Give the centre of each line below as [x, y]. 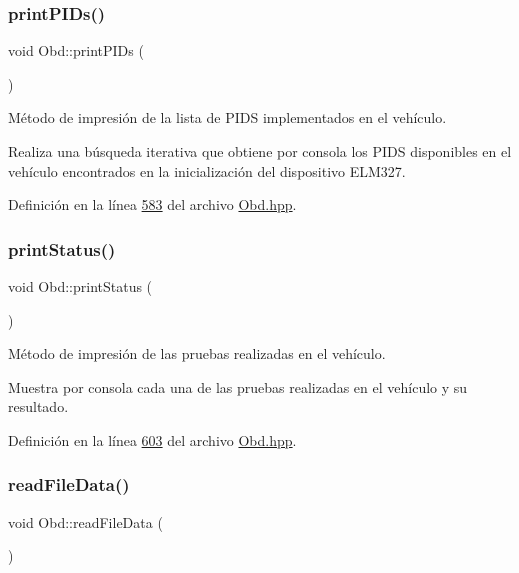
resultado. [38, 406]
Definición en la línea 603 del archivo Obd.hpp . [152, 439]
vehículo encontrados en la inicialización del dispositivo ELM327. [207, 170]
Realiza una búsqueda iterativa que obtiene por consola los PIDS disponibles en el [260, 151]
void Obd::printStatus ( [80, 286]
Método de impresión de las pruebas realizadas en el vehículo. [197, 353]
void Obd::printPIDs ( [76, 50]
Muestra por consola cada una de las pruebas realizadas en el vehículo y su [238, 386]
